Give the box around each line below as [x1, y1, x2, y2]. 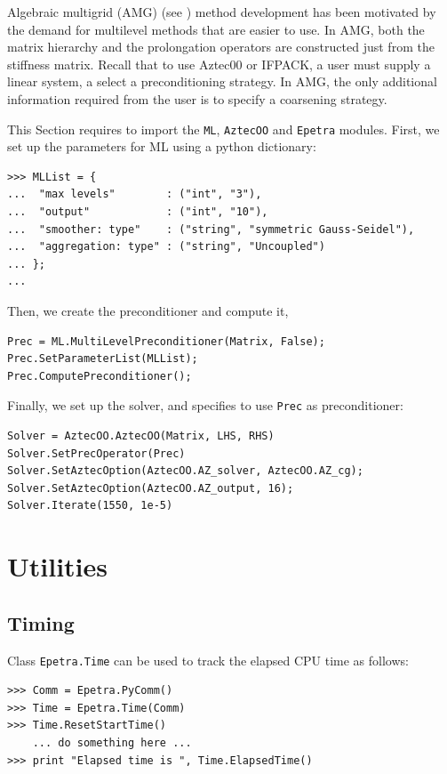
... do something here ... [32, 736, 192, 749]
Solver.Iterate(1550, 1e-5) [7, 499, 173, 512]
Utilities [7, 548, 108, 585]
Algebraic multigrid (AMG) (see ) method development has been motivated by [7, 3, 436, 20]
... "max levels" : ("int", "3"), [7, 188, 262, 201]
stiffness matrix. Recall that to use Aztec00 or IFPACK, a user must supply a [7, 54, 431, 73]
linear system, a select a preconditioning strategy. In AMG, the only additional [7, 72, 437, 91]
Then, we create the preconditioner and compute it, [7, 301, 289, 319]
